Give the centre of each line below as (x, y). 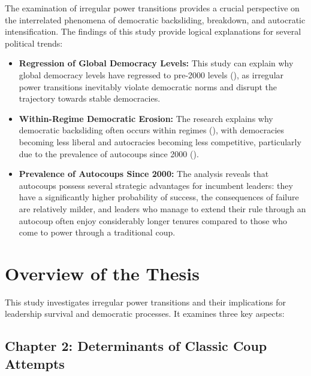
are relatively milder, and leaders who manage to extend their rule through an (162, 208)
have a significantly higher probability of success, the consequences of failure (159, 197)
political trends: (34, 43)
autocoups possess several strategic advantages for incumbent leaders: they (156, 185)
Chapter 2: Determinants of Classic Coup (136, 346)
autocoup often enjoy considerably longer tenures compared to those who (153, 220)
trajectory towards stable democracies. (90, 98)
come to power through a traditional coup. (97, 232)
